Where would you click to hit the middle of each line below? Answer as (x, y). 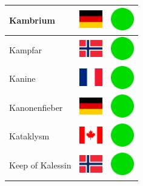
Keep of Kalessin (40, 165)
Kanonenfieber (36, 107)
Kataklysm (29, 136)
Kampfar (26, 49)
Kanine (22, 78)
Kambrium (32, 20)
